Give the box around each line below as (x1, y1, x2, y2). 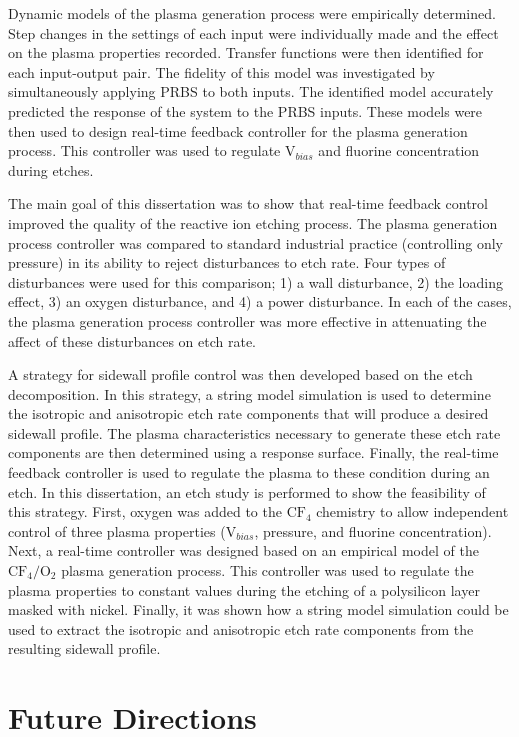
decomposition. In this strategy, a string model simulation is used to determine (8, 383, 491, 404)
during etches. (8, 159, 94, 180)
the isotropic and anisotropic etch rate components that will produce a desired (8, 403, 489, 424)
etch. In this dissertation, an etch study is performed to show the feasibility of (8, 481, 486, 502)
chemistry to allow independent (316, 501, 509, 522)
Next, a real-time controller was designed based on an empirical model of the (8, 540, 479, 561)
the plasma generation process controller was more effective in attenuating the (8, 310, 487, 331)
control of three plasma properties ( (8, 520, 226, 541)
